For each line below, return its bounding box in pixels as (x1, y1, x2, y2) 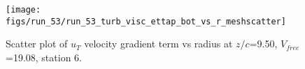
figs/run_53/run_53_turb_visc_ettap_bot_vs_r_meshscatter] (6, 16, 286, 26)
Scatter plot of (6, 36, 68, 51)
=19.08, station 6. (6, 49, 82, 64)
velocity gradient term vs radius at (84, 36, 233, 51)
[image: (6, 5, 41, 15)
